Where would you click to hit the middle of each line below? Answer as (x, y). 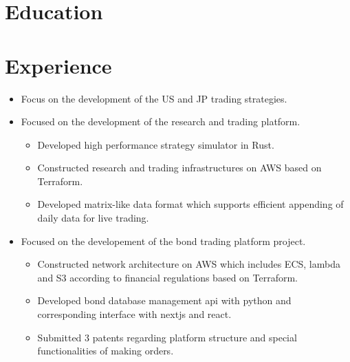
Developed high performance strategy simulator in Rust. (156, 144)
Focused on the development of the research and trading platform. (161, 121)
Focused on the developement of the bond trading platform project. (163, 241)
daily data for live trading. (93, 218)
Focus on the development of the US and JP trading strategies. (154, 98)
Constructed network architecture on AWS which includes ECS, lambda (189, 264)
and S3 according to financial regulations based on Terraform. (167, 277)
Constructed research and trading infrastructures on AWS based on (179, 168)
